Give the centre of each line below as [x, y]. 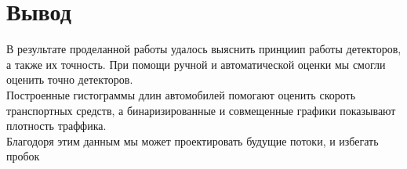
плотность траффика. [56, 126]
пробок [23, 156]
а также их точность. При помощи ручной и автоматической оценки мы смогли [196, 64]
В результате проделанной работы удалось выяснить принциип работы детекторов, [204, 49]
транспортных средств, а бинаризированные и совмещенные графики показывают [201, 110]
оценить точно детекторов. [70, 79]
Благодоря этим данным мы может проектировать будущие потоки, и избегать [193, 140]
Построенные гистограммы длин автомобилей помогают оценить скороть [181, 94]
